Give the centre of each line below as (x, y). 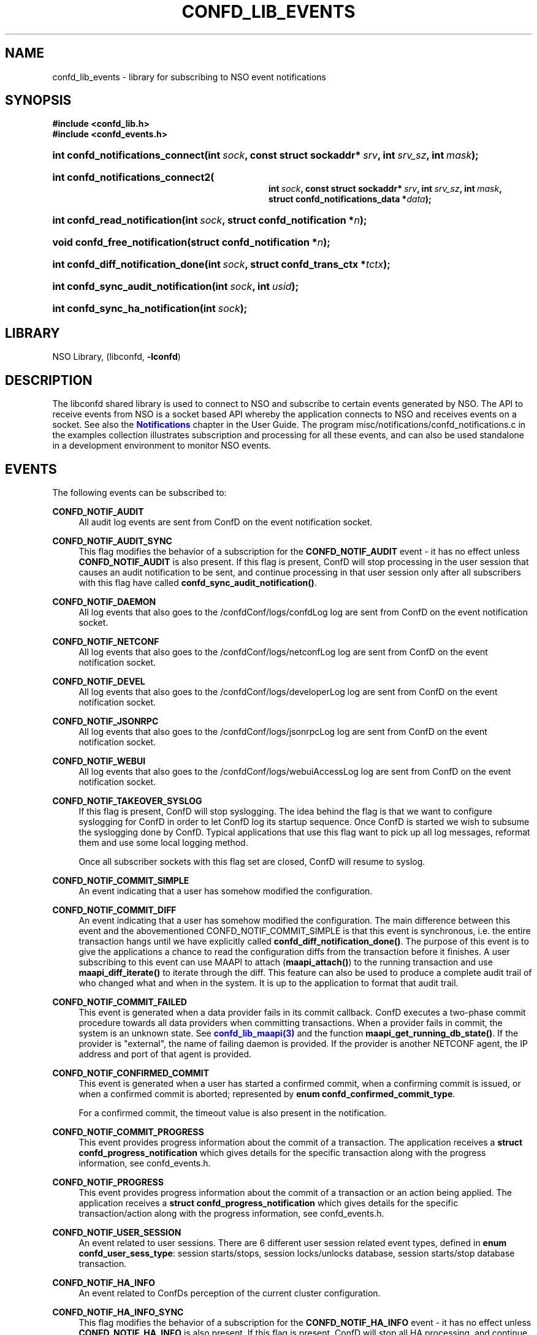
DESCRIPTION (49, 380)
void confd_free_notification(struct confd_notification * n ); (191, 242)
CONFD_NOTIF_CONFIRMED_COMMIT (131, 1073)
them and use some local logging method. (163, 842)
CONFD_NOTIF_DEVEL (99, 681)
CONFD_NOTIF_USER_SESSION (117, 1232)
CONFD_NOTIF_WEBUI (99, 761)
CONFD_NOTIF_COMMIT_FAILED (120, 1002)
